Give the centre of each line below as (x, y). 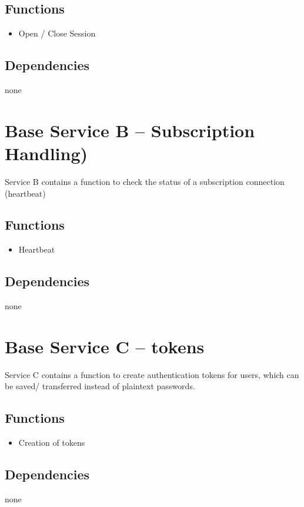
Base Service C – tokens (105, 346)
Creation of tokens (52, 443)
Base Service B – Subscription (130, 130)
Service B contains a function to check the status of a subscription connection (145, 181)
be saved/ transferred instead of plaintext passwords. (100, 386)
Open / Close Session (57, 33)
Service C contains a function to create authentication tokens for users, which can (152, 374)
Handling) (46, 153)
